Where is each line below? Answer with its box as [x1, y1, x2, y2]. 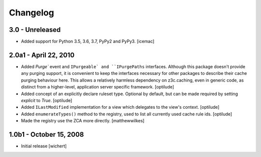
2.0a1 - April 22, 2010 [9, 51, 75, 59]
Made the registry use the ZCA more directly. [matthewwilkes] [21, 118, 145, 124]
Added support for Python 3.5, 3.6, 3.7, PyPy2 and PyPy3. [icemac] [21, 39, 155, 44]
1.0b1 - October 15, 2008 [9, 130, 84, 139]
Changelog [9, 7, 54, 18]
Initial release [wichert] [21, 143, 67, 149]
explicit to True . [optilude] [21, 97, 72, 103]
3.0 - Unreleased [9, 26, 61, 34]
